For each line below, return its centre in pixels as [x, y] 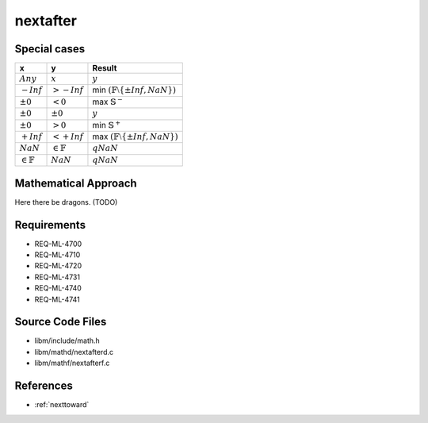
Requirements [50, 225]
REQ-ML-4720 [58, 266]
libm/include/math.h [67, 340]
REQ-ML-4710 [57, 255]
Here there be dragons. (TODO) [66, 202]
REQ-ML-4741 [57, 299]
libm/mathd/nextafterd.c [74, 352]
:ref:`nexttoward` [62, 405]
